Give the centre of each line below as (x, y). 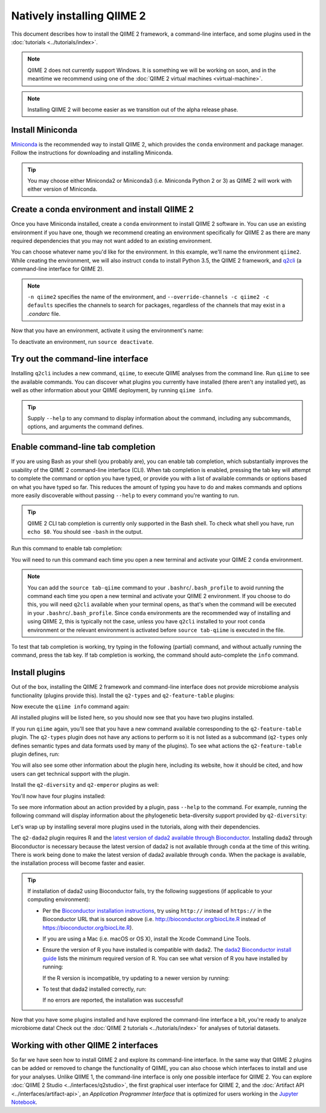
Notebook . (24, 1102)
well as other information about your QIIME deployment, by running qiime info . (112, 390)
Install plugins (38, 673)
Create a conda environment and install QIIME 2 (103, 210)
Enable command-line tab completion (83, 447)
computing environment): (59, 899)
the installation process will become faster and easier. (78, 863)
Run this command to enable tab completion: (67, 548)
